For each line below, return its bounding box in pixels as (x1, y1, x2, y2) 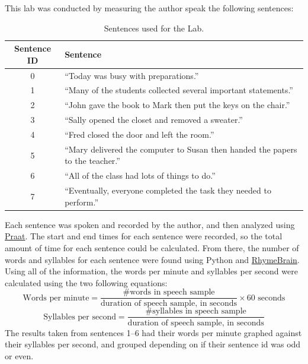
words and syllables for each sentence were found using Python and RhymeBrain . (5, 253, 300, 265)
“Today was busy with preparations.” (65, 69, 199, 81)
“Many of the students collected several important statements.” (65, 84, 293, 96)
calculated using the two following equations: (5, 276, 168, 289)
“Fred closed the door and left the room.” (65, 128, 214, 140)
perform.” (65, 195, 99, 208)
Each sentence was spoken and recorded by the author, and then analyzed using (5, 218, 295, 230)
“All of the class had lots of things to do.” (65, 169, 216, 182)
